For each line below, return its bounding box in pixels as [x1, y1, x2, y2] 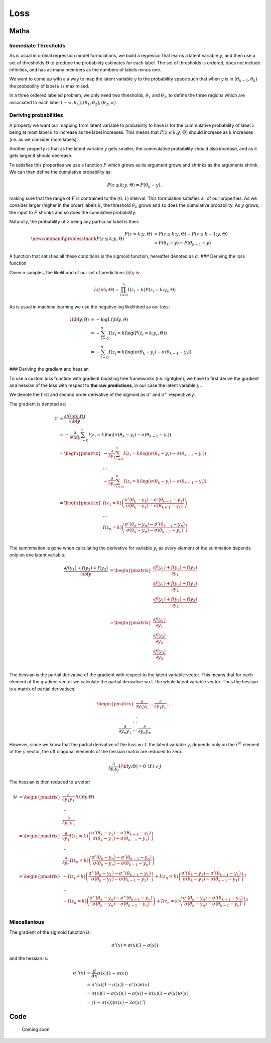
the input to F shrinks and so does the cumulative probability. [9, 209, 137, 215]
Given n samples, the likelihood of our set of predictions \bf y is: [9, 269, 141, 275]
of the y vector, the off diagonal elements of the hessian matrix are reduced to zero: [9, 749, 183, 755]
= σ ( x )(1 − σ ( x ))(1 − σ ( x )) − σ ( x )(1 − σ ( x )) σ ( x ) [87, 990, 189, 996]
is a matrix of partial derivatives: [9, 686, 76, 692]
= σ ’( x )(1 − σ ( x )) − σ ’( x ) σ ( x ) [87, 982, 150, 987]
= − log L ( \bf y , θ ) [90, 316, 128, 322]
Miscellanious [9, 919, 45, 926]
